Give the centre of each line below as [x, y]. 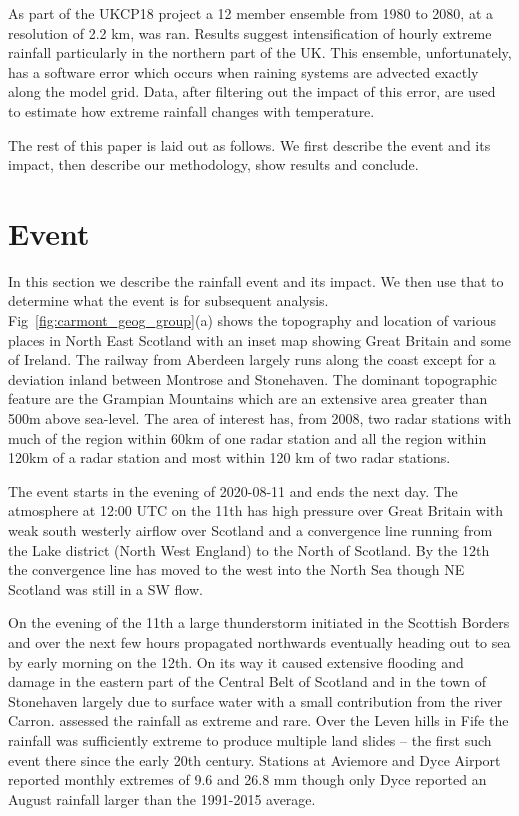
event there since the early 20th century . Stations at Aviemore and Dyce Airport [254, 759]
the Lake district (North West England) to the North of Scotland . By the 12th [249, 549]
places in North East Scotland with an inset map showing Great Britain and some [260, 339]
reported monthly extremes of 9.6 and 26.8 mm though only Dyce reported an [247, 779]
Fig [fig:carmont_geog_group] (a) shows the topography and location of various [252, 320]
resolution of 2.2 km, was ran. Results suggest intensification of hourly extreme [250, 32]
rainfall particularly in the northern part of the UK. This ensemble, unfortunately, [260, 52]
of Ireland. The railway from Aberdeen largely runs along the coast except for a [252, 359]
